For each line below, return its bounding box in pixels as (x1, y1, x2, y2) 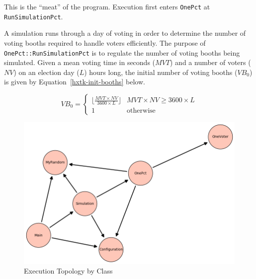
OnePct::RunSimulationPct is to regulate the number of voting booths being (4, 47, 240, 58)
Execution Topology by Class (24, 266, 113, 276)
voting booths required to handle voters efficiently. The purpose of (4, 37, 206, 48)
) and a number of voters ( (170, 57, 251, 68)
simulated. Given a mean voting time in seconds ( (4, 57, 156, 68)
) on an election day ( (13, 67, 80, 77)
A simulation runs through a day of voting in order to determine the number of (4, 28, 246, 38)
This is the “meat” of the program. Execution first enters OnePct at (4, 1, 210, 11)
